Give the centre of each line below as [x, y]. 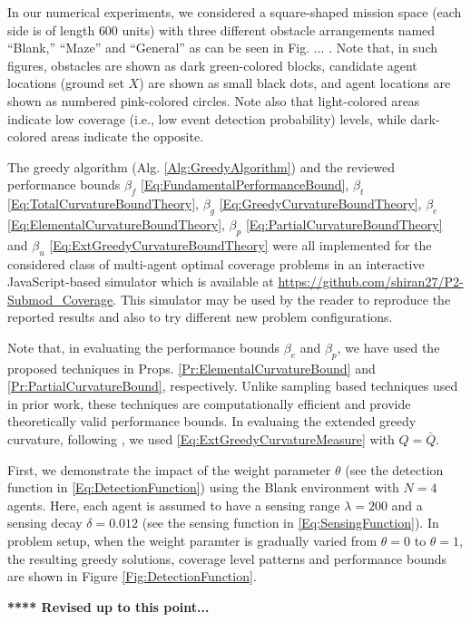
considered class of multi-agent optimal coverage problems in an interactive [216, 263]
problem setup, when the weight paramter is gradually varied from [192, 541]
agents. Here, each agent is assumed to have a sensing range [174, 505]
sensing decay [45, 523]
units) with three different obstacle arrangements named [279, 29]
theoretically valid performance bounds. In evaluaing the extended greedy [212, 421]
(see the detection [394, 469]
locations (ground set [66, 83]
